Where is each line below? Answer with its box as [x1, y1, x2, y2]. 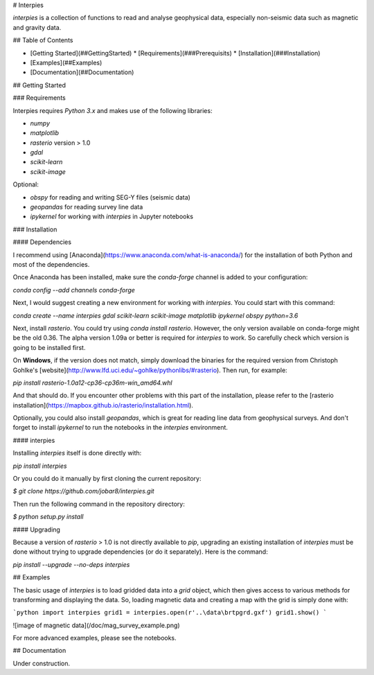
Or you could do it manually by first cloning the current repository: [12, 475, 202, 483]
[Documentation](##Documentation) [30, 68, 134, 76]
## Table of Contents [12, 36, 73, 44]
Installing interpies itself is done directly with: [12, 449, 142, 457]
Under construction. [12, 659, 71, 667]
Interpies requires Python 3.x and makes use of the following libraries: [12, 106, 213, 114]
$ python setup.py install [12, 513, 84, 521]
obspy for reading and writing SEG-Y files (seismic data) [30, 193, 190, 201]
